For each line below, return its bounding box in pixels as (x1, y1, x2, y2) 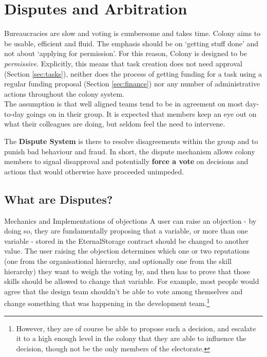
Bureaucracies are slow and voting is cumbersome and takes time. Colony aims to (4, 28, 261, 39)
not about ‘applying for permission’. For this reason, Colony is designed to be (4, 48, 247, 59)
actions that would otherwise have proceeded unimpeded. (4, 166, 184, 176)
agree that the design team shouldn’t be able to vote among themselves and (4, 285, 243, 296)
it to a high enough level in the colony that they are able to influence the (16, 333, 246, 344)
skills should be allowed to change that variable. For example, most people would (4, 276, 259, 287)
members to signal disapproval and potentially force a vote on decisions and (4, 156, 249, 167)
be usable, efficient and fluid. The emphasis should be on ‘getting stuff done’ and (4, 38, 259, 48)
